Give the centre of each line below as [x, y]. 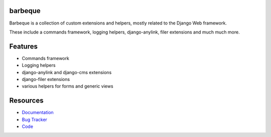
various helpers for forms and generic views [67, 86]
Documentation [38, 112]
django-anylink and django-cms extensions [67, 72]
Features [23, 46]
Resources [26, 101]
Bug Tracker [35, 119]
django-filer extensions [46, 79]
